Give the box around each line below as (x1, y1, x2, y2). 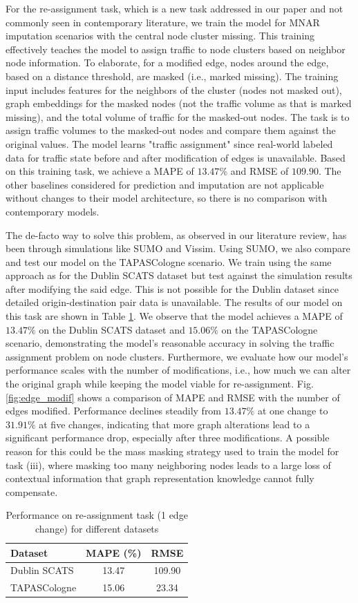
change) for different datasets (35, 521, 159, 535)
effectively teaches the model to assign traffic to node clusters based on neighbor (6, 41, 346, 56)
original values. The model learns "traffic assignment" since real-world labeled (6, 136, 333, 151)
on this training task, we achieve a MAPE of (6, 164, 194, 178)
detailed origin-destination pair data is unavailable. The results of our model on (6, 295, 343, 309)
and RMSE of (230, 164, 289, 178)
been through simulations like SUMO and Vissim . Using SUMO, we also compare (6, 241, 350, 256)
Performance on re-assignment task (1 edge (6, 508, 188, 522)
